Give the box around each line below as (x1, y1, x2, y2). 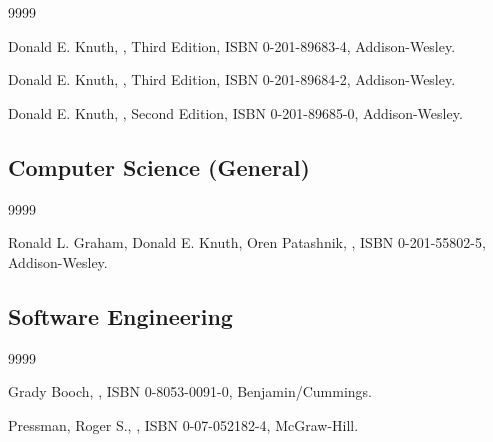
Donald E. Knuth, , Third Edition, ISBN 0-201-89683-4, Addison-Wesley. (8, 35, 456, 56)
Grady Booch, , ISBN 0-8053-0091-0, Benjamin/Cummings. (8, 381, 373, 402)
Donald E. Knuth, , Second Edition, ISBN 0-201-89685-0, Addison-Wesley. (8, 102, 463, 123)
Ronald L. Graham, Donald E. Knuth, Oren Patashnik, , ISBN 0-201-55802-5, (8, 232, 486, 253)
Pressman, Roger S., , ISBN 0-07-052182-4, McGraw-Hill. (8, 414, 359, 435)
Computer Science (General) (8, 151, 310, 182)
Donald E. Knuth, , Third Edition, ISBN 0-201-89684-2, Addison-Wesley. (8, 69, 456, 90)
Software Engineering (8, 300, 233, 331)
